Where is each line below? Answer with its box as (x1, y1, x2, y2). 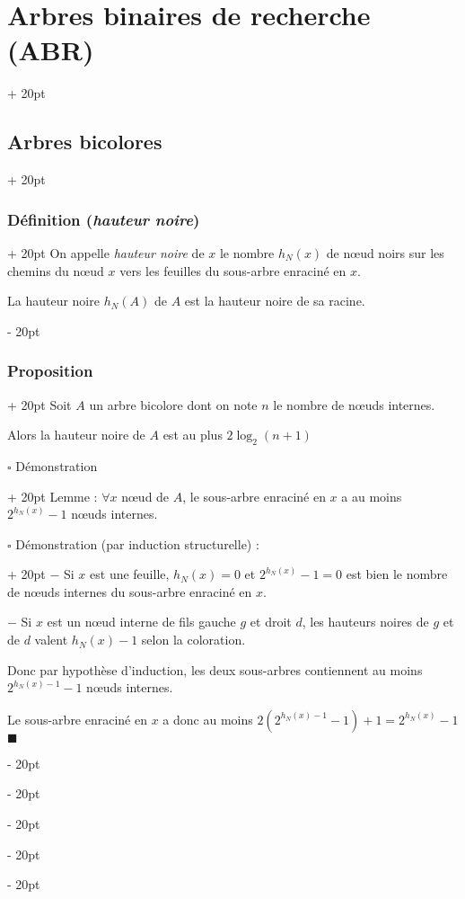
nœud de (121, 486, 170, 505)
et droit (250, 612, 292, 631)
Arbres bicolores (7, 128, 162, 156)
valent (34, 630, 68, 649)
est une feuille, (90, 565, 170, 583)
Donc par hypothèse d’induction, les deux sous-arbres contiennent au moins (7, 660, 423, 679)
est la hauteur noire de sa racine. (184, 291, 365, 310)
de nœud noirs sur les (326, 243, 444, 262)
